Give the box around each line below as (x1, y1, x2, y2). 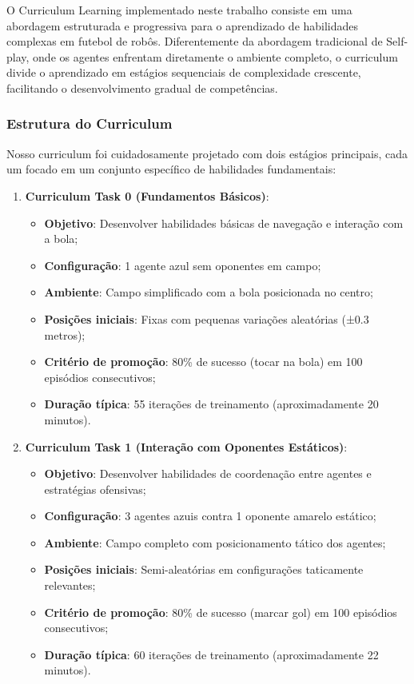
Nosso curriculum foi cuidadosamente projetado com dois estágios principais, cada (6, 145, 408, 161)
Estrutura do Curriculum (6, 113, 173, 133)
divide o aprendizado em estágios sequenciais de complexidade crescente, (6, 64, 361, 81)
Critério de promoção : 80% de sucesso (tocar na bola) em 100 (44, 353, 363, 370)
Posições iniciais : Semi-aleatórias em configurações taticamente (44, 561, 364, 578)
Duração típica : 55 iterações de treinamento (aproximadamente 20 (44, 396, 379, 412)
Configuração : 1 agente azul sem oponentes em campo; (44, 256, 321, 273)
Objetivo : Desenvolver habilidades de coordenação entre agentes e (44, 465, 372, 482)
